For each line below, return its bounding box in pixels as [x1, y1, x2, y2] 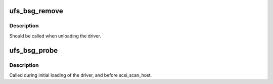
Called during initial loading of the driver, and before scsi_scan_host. [9, 72, 152, 78]
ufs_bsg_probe [9, 46, 58, 55]
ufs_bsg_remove [9, 7, 63, 15]
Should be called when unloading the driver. [9, 33, 101, 39]
